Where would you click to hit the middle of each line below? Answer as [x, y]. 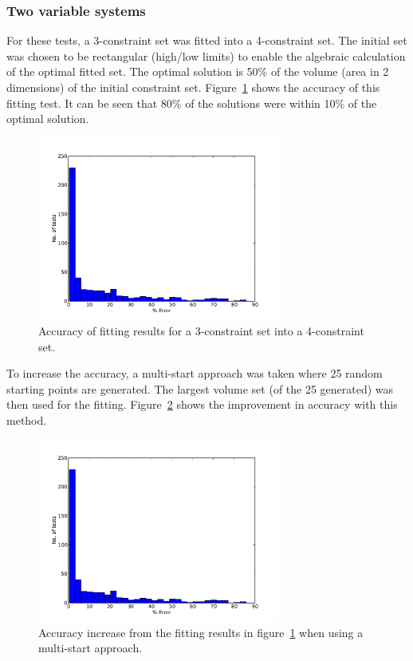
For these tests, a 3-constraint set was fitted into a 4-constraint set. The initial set [207, 40]
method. [27, 420]
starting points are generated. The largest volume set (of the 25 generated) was [200, 388]
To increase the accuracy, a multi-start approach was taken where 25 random [195, 373]
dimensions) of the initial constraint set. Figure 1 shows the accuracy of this [193, 87]
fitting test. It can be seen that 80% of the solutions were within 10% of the [192, 103]
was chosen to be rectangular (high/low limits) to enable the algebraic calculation [206, 55]
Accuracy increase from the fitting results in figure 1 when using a [201, 632]
